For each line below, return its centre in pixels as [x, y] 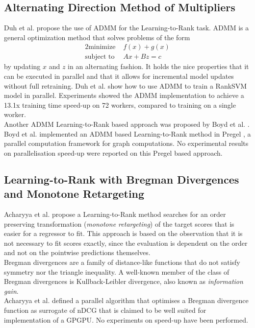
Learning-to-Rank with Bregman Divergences [122, 179]
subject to [100, 57]
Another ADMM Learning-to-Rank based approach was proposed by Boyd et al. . [127, 124]
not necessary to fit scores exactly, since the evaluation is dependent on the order [126, 243]
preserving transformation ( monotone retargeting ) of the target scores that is [119, 223]
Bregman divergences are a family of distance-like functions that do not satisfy [122, 262]
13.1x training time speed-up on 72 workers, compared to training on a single [120, 105]
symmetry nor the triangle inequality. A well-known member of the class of [117, 271]
